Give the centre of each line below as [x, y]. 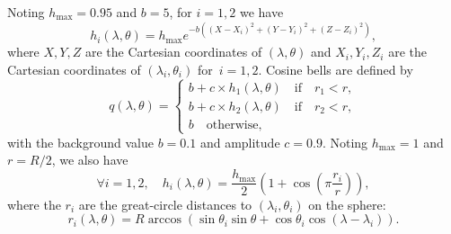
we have [261, 12]
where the [34, 204]
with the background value [81, 142]
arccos [165, 220]
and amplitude [240, 142]
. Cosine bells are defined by [336, 69]
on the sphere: [347, 204]
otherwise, [234, 125]
